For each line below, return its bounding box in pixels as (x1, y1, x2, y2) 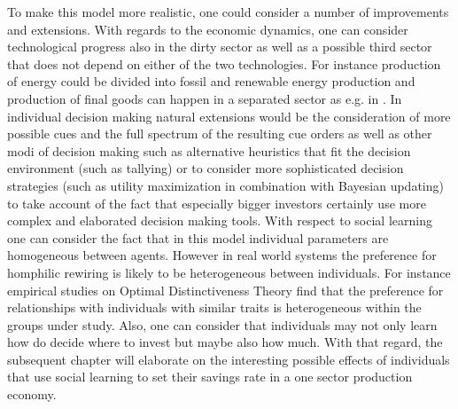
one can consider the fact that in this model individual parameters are (7, 228, 389, 247)
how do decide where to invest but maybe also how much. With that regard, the (7, 333, 443, 351)
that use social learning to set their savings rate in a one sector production (7, 367, 413, 386)
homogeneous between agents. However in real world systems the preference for (7, 246, 437, 264)
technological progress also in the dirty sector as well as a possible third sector (7, 37, 432, 56)
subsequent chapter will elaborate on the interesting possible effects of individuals (7, 350, 450, 368)
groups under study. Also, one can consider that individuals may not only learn (7, 315, 438, 334)
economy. (7, 385, 57, 404)
